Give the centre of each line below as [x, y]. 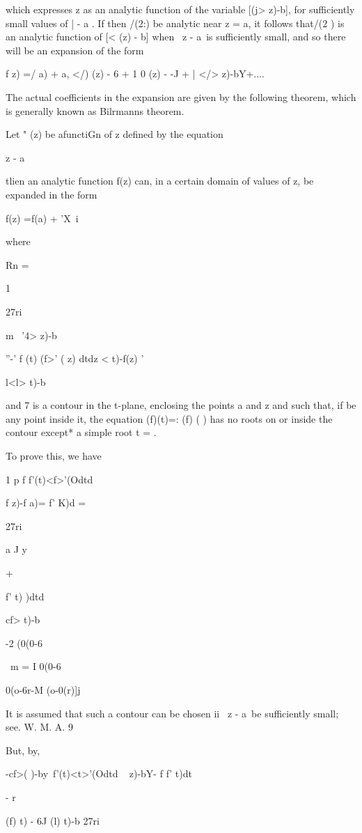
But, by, [23, 750]
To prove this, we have [54, 456]
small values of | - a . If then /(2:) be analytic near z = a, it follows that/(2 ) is [175, 23]
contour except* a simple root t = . [81, 432]
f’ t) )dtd [25, 596]
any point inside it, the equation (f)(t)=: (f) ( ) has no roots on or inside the [169, 418]
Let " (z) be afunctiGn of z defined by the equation [115, 134]
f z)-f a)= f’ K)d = [46, 503]
